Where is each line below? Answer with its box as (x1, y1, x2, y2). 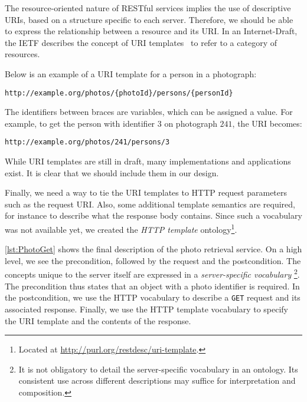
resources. (5, 48, 40, 60)
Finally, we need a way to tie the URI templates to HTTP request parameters (5, 186, 288, 199)
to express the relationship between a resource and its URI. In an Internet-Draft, (5, 25, 298, 37)
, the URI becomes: (232, 117, 302, 129)
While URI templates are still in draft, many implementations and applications (5, 155, 291, 167)
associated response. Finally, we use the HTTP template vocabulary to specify (5, 302, 289, 315)
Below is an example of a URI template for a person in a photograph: (5, 67, 257, 80)
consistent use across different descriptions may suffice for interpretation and (18, 374, 296, 387)
